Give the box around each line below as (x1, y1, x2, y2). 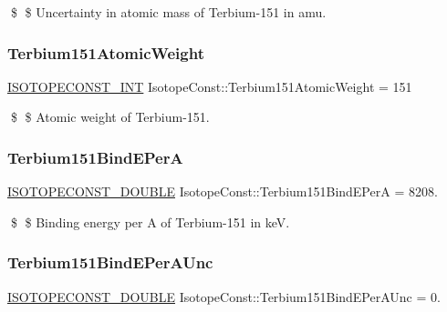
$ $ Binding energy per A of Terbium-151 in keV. (10, 212, 290, 231)
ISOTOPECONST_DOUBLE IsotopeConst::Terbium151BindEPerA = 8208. (7, 182, 438, 201)
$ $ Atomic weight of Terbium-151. (10, 107, 210, 126)
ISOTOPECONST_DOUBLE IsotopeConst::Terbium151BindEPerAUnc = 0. (7, 287, 441, 306)
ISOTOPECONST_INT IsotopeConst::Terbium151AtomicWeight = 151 (7, 76, 412, 96)
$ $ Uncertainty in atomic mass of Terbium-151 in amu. (10, 3, 327, 21)
